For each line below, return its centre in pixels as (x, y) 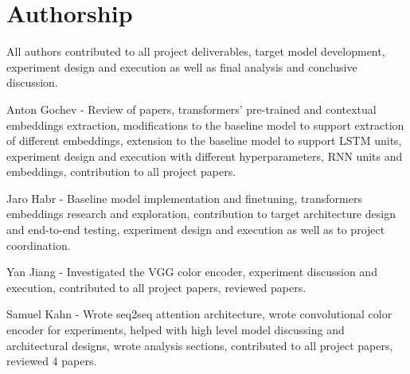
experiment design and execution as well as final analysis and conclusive (182, 66)
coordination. (39, 245)
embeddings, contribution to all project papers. (121, 171)
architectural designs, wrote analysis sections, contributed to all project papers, (200, 345)
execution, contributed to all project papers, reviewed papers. (156, 287)
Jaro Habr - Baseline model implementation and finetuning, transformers (184, 198)
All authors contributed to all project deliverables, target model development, (196, 51)
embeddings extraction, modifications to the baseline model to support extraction (205, 125)
